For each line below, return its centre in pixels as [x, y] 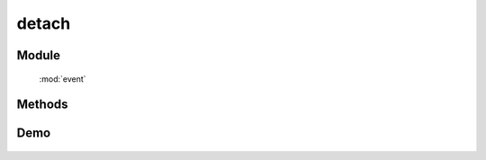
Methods [42, 105]
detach [44, 23]
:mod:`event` [63, 79]
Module [38, 55]
